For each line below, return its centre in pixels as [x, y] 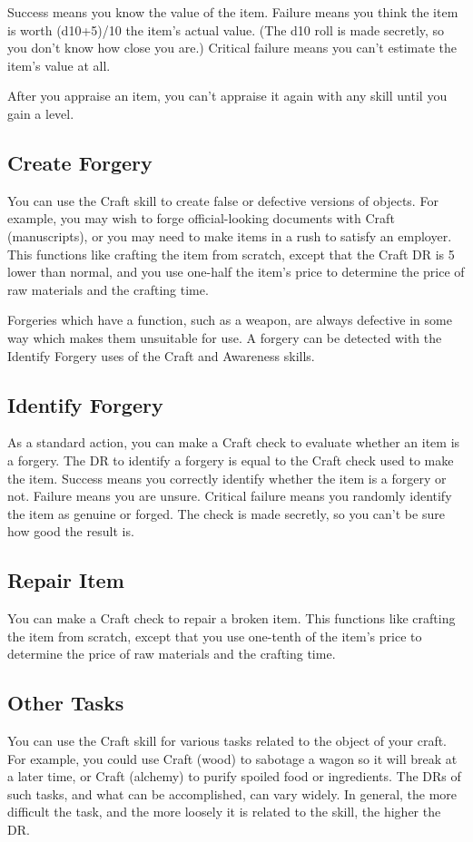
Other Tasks [66, 703]
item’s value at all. [59, 65]
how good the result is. [71, 531]
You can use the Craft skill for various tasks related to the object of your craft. [227, 741]
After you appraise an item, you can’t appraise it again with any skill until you [227, 96]
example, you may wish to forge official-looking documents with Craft [201, 218]
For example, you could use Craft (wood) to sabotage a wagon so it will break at [232, 758]
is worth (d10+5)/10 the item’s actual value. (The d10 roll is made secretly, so [226, 29]
